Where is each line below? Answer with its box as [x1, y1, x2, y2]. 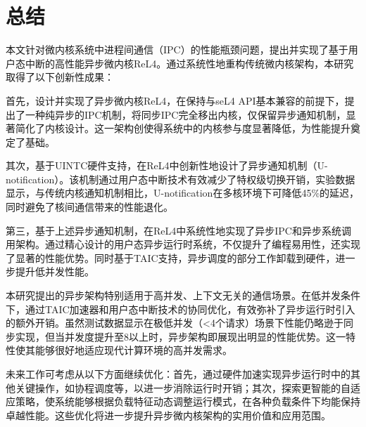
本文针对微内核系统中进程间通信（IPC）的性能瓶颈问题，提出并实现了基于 [6, 42, 348, 57]
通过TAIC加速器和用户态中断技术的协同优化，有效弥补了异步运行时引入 [25, 301, 355, 316]
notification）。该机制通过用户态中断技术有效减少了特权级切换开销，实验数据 [6, 171, 355, 186]
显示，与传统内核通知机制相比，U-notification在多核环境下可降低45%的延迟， [6, 185, 360, 200]
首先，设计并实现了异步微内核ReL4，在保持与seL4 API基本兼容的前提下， [6, 93, 345, 107]
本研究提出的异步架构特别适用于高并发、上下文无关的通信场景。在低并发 [6, 288, 341, 303]
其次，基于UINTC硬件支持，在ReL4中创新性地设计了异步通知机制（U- [6, 158, 328, 173]
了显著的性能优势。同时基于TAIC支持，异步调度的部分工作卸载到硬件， [6, 250, 336, 265]
